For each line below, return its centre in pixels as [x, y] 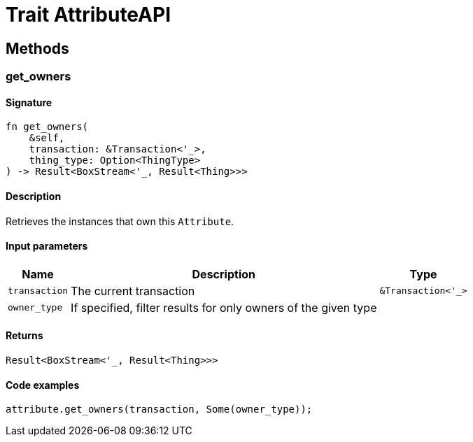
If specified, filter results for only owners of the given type [224, 307]
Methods [37, 48]
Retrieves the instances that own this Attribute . [120, 221]
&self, [47, 138]
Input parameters [47, 246]
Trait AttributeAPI [89, 15]
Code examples [43, 385]
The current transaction [133, 291]
